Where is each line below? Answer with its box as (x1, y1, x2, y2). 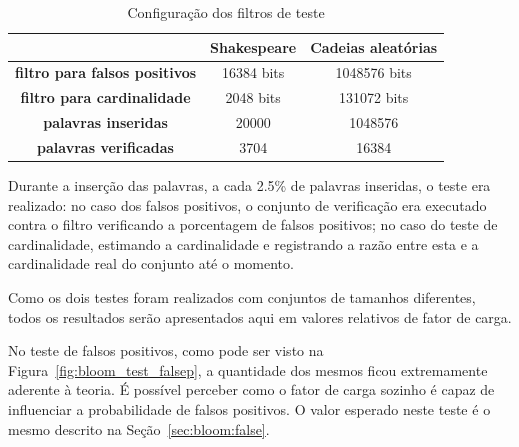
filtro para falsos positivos (15, 62, 197, 83)
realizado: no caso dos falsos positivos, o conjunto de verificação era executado (8, 194, 487, 215)
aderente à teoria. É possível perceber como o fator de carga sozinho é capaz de (8, 379, 495, 400)
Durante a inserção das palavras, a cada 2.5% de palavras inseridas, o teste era (8, 175, 491, 196)
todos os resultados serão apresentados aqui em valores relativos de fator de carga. (8, 306, 512, 327)
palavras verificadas (37, 136, 174, 157)
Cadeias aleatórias (310, 36, 438, 57)
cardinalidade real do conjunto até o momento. (8, 253, 294, 274)
